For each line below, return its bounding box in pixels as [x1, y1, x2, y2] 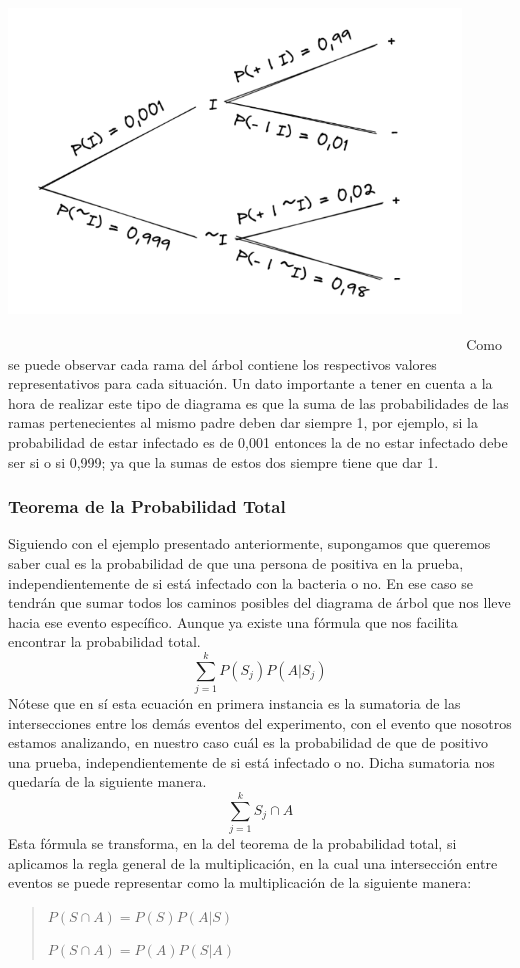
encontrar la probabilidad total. [8, 631, 201, 652]
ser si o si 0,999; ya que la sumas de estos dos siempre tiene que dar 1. [8, 451, 439, 472]
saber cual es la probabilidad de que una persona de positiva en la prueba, [8, 552, 464, 573]
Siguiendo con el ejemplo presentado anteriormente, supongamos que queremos [8, 533, 491, 554]
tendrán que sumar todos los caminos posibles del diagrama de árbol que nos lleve [8, 592, 511, 613]
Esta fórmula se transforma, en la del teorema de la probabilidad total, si [8, 833, 457, 854]
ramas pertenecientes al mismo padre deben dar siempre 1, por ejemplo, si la [8, 412, 478, 433]
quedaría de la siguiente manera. [8, 771, 207, 792]
